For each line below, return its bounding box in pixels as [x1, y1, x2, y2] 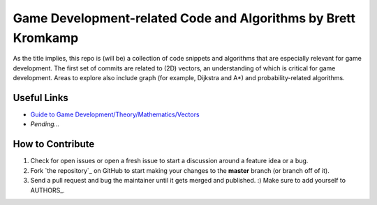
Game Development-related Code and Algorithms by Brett [13, 10, 356, 26]
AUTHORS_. [30, 185, 66, 195]
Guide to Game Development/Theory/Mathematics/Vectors [30, 110, 200, 119]
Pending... [30, 120, 60, 128]
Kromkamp [13, 30, 79, 45]
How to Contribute [13, 138, 95, 150]
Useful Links [13, 91, 69, 104]
